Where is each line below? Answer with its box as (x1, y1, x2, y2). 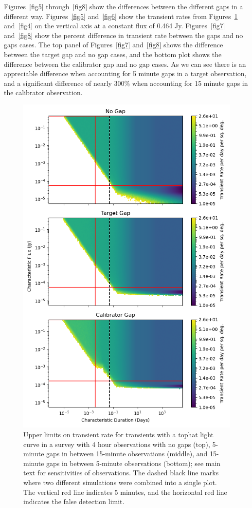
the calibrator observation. (4, 87, 83, 98)
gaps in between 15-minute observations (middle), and (46, 448, 208, 459)
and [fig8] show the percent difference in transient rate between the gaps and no (4, 30, 243, 40)
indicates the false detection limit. (23, 496, 125, 507)
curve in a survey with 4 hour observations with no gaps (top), (23, 439, 210, 449)
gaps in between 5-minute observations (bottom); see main (46, 458, 221, 468)
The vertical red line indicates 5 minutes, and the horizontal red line (23, 487, 227, 497)
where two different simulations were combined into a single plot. (23, 477, 217, 487)
